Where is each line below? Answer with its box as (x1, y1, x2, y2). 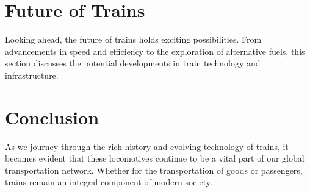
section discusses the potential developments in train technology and (5, 57, 261, 69)
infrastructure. (5, 68, 59, 81)
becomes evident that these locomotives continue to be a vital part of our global (5, 152, 305, 165)
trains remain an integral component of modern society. (5, 176, 212, 188)
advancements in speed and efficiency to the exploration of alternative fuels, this (5, 44, 305, 57)
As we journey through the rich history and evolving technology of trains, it (5, 140, 289, 152)
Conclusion (5, 104, 99, 129)
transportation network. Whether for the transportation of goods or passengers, (5, 163, 303, 176)
